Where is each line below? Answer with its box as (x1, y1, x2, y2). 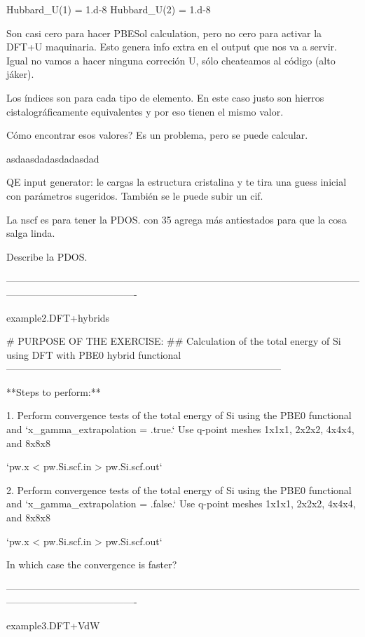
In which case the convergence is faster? (6, 557, 177, 572)
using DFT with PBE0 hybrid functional (6, 347, 181, 362)
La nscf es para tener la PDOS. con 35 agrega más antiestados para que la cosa (6, 212, 347, 226)
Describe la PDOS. (6, 249, 88, 263)
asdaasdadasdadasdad (6, 151, 99, 165)
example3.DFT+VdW (6, 618, 100, 632)
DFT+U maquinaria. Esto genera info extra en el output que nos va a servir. (6, 39, 337, 54)
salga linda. (6, 226, 55, 240)
